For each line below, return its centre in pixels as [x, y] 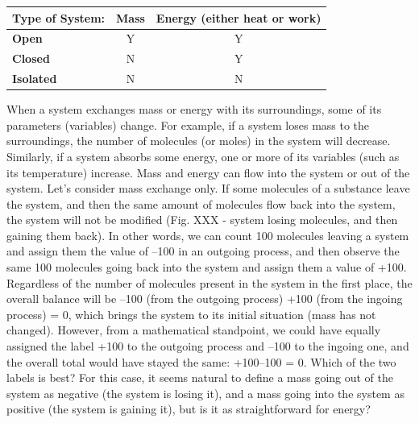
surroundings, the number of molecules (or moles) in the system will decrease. [199, 141]
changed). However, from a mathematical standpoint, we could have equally [194, 330]
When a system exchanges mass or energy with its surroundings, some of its [194, 109]
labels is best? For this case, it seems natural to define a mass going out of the [200, 377]
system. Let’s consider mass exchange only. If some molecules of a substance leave [208, 188]
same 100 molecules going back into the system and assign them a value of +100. [207, 267]
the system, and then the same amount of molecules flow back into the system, [201, 203]
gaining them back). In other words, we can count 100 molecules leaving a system [208, 235]
